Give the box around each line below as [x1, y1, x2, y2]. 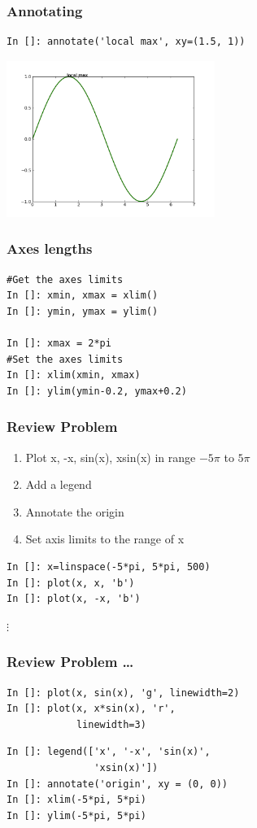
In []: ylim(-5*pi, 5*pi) [7, 809, 146, 821]
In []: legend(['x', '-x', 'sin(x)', [7, 746, 211, 758]
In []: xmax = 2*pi [7, 338, 111, 349]
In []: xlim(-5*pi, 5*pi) [7, 794, 146, 806]
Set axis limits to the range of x [25, 530, 185, 547]
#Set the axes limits [7, 353, 124, 365]
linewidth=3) [76, 718, 146, 730]
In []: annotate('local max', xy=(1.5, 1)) [7, 36, 246, 48]
